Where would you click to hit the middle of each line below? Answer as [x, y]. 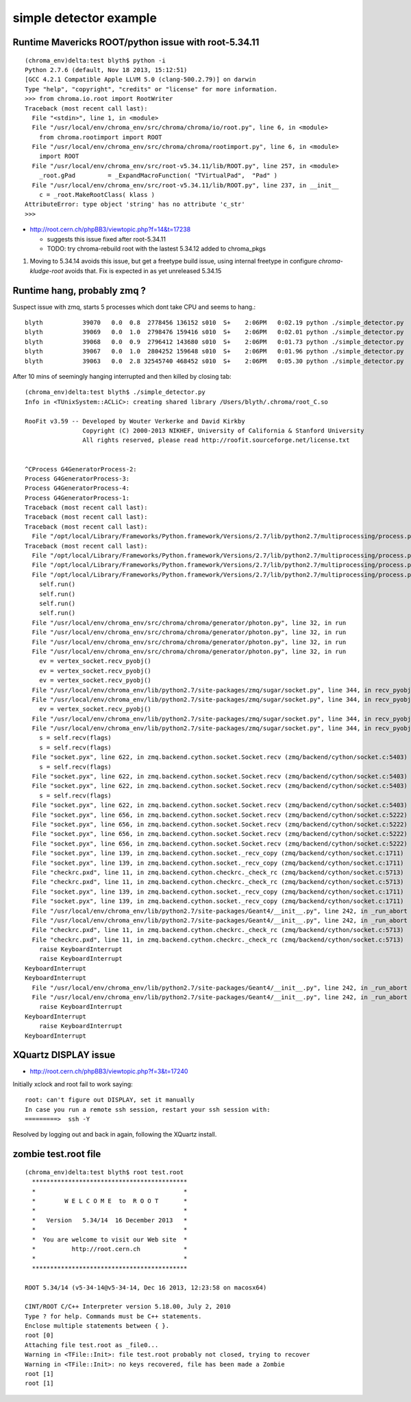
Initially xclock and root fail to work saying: [73, 1084]
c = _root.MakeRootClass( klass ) [97, 195]
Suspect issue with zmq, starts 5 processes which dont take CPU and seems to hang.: [134, 307]
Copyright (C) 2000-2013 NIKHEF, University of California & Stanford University [223, 430]
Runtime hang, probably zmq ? [79, 291]
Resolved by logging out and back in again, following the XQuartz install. [115, 1134]
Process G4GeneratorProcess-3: [77, 478]
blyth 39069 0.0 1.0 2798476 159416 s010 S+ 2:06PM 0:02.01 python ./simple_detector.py [214, 332]
